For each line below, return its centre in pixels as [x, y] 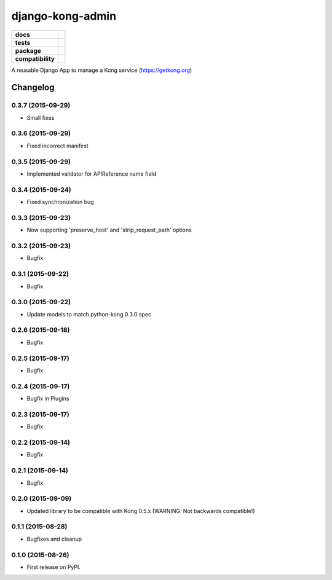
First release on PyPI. [54, 567]
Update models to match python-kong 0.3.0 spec [89, 314]
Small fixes [41, 117]
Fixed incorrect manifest [57, 146]
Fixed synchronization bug [61, 202]
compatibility [35, 58]
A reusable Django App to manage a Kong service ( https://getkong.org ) [102, 70]
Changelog [33, 88]
